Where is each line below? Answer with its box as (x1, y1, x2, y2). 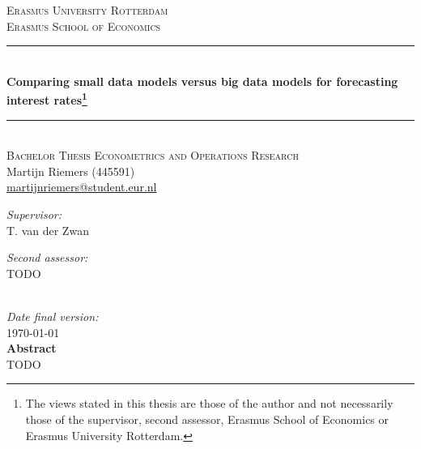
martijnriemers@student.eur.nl (6, 178, 157, 195)
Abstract (6, 340, 57, 357)
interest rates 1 (6, 89, 87, 109)
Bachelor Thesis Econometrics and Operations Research (6, 147, 299, 164)
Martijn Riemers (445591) (6, 162, 135, 179)
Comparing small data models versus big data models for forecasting (6, 72, 398, 89)
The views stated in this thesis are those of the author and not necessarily (25, 395, 393, 412)
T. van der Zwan (6, 221, 89, 238)
